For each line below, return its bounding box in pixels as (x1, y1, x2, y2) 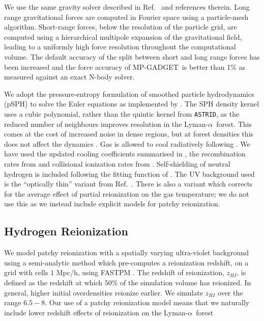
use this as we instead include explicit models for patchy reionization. (4, 198, 220, 209)
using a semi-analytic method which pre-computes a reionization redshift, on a (4, 257, 249, 267)
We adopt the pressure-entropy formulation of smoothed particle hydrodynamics (4, 88, 254, 99)
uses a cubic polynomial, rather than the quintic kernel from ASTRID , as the (4, 108, 240, 119)
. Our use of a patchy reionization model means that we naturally (45, 297, 250, 308)
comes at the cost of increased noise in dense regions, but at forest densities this (4, 128, 254, 139)
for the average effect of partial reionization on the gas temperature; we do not (4, 188, 249, 199)
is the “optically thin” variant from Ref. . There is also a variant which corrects (4, 178, 253, 189)
